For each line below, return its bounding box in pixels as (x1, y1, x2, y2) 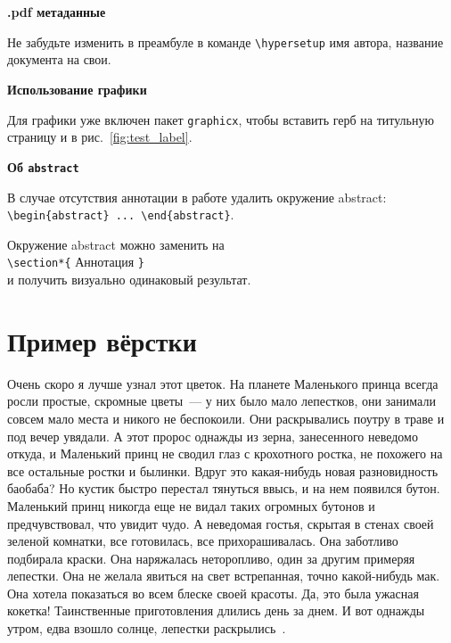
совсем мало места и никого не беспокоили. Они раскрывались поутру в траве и (7, 408, 445, 427)
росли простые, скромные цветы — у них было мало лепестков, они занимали (7, 392, 436, 410)
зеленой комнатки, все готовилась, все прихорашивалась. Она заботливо (7, 532, 398, 550)
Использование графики (7, 80, 147, 99)
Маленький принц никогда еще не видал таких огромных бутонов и (7, 496, 375, 515)
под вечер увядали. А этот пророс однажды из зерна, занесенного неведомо (7, 426, 418, 445)
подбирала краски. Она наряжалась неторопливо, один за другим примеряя (7, 548, 415, 567)
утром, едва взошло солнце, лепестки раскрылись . (7, 619, 286, 638)
